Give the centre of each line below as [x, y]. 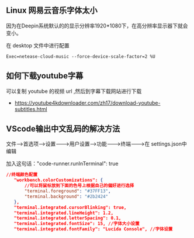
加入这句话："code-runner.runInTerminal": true [62, 164]
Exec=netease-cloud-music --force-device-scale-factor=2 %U [81, 56]
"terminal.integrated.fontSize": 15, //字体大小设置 [77, 224]
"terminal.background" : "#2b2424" [66, 196]
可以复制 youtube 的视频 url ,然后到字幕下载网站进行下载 [74, 91]
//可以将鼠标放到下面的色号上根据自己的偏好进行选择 [79, 186]
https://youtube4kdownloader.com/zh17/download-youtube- [87, 103]
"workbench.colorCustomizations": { [58, 180]
